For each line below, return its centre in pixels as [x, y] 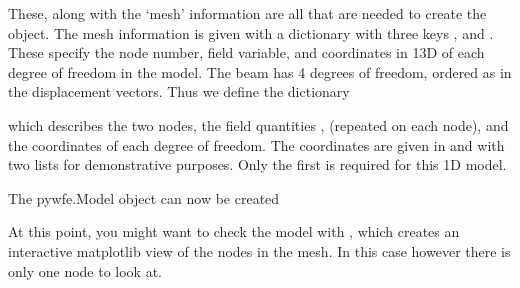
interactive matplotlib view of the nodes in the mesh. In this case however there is [259, 250]
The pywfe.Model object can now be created [144, 197]
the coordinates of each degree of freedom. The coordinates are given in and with [256, 144]
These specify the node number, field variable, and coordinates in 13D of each [246, 52]
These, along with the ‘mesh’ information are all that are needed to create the [247, 13]
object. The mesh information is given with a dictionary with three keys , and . [251, 32]
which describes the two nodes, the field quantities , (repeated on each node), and [258, 124]
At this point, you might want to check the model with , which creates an [234, 231]
